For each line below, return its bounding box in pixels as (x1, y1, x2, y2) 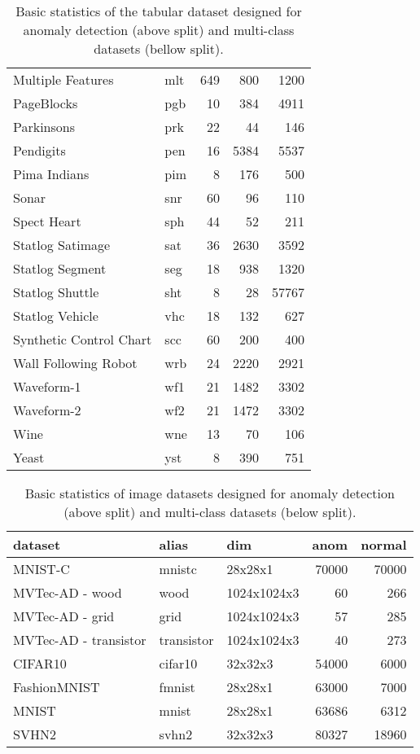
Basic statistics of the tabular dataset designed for (15, 2, 302, 20)
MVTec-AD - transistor (13, 630, 147, 649)
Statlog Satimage (13, 235, 111, 254)
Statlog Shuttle (13, 283, 99, 301)
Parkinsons (13, 117, 76, 136)
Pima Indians (13, 164, 90, 183)
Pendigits (13, 141, 66, 160)
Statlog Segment (13, 259, 107, 278)
